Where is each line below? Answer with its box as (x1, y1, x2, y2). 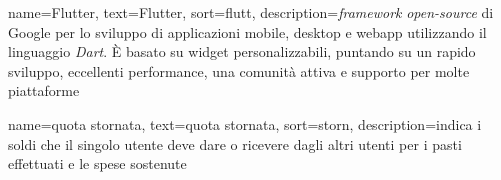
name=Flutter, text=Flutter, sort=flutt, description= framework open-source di (8, 2, 494, 22)
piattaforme (8, 80, 80, 101)
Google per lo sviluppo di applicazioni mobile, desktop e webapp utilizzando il (8, 21, 487, 42)
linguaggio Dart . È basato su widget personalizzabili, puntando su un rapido (8, 41, 476, 62)
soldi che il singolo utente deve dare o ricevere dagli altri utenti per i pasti (8, 133, 462, 154)
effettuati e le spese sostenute (8, 153, 187, 174)
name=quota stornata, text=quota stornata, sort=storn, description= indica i (8, 113, 482, 134)
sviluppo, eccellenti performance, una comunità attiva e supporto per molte (8, 60, 470, 81)
